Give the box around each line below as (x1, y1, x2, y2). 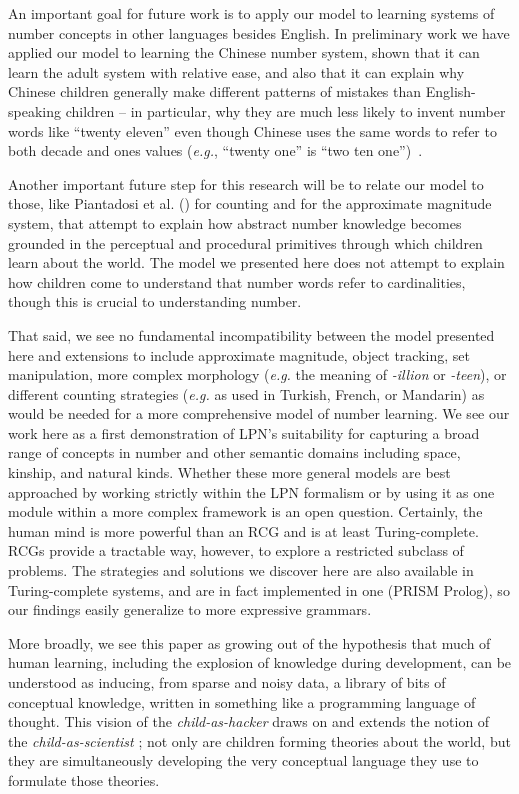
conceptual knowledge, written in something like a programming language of (8, 691, 476, 712)
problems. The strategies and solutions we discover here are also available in (8, 560, 474, 581)
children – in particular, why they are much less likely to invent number (65, 100, 506, 121)
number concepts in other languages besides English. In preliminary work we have (8, 22, 510, 43)
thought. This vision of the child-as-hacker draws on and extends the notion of (8, 711, 490, 732)
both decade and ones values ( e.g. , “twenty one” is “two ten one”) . (8, 140, 423, 161)
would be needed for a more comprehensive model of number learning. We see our (8, 403, 510, 424)
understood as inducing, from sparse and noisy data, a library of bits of (8, 672, 446, 692)
